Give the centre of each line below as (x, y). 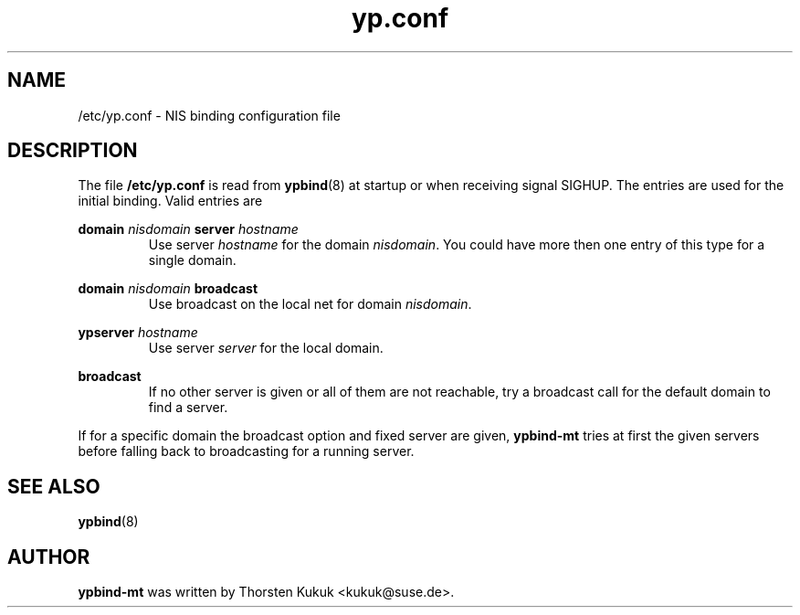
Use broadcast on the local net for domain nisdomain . (310, 304)
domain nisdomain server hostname (188, 229)
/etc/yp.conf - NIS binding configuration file (209, 115)
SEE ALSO (54, 486)
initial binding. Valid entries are (170, 201)
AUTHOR (49, 557)
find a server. (188, 408)
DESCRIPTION (73, 151)
